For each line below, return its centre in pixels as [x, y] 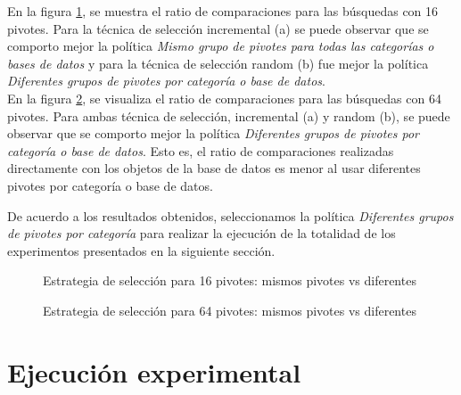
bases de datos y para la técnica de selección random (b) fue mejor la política [218, 63]
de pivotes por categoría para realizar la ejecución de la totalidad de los [202, 233]
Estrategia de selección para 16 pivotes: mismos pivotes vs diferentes [230, 280]
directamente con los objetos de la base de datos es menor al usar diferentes [214, 168]
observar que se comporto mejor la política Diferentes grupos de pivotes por [214, 133]
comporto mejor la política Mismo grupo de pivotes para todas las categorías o [221, 46]
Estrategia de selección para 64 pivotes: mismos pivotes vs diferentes [230, 310]
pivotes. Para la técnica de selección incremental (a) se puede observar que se [218, 28]
